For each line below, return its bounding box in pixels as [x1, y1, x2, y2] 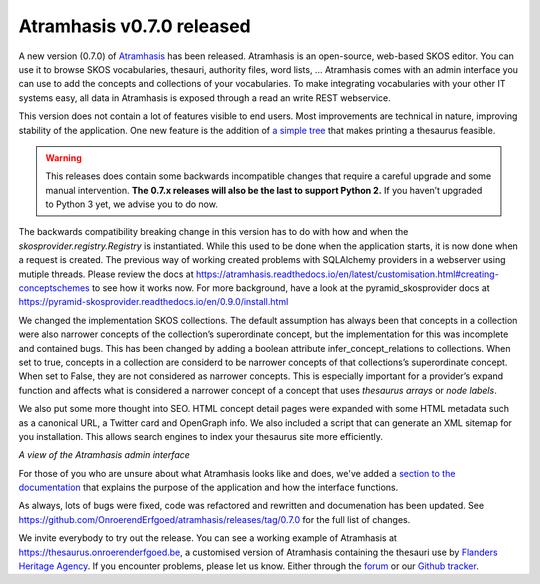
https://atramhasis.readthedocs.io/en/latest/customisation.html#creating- [195, 268, 499, 280]
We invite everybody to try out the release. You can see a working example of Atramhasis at [18, 532, 397, 544]
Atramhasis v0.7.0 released [18, 15, 252, 37]
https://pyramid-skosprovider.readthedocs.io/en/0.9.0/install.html [18, 296, 289, 308]
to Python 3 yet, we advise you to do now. [45, 198, 219, 210]
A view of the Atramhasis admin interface [18, 449, 190, 461]
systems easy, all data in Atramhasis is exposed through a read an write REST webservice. [18, 91, 392, 104]
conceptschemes [18, 282, 90, 294]
